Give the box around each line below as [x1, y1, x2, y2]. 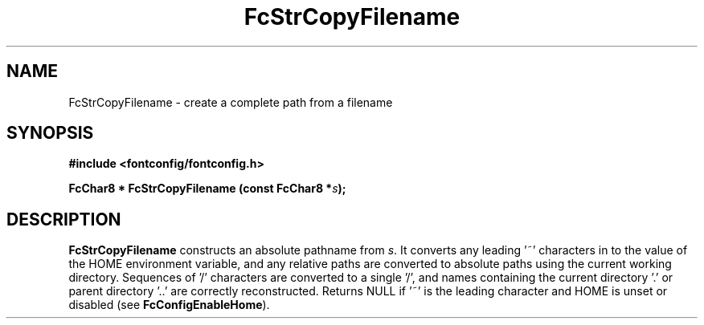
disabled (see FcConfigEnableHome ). [68, 298, 270, 312]
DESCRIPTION [6, 209, 121, 230]
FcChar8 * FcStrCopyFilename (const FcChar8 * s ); [68, 181, 346, 196]
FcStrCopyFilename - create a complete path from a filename [68, 95, 393, 109]
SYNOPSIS [6, 123, 94, 144]
